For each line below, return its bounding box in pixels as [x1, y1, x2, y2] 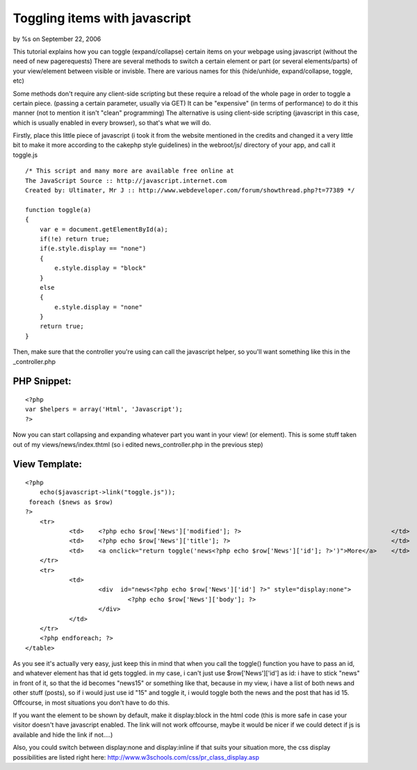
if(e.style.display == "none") [39, 245, 147, 253]
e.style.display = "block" [54, 264, 147, 272]
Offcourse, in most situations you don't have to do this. [13, 698, 170, 707]
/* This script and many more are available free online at [25, 167, 234, 175]
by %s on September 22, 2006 [13, 35, 101, 43]
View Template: [13, 459, 83, 470]
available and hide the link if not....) [13, 730, 113, 739]
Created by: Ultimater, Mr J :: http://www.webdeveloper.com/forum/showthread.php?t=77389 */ [25, 186, 355, 195]
